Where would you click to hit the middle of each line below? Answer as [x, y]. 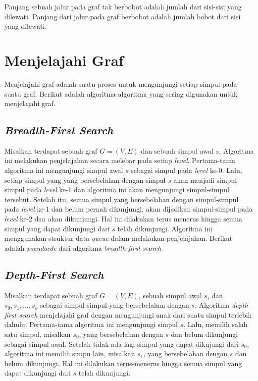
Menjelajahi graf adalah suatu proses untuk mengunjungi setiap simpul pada [121, 83]
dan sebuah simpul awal [177, 150]
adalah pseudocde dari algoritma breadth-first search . [84, 247]
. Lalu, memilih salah [215, 324]
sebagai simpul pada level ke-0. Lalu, [186, 170]
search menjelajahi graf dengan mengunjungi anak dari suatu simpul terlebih [135, 314]
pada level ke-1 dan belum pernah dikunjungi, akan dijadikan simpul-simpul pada [129, 209]
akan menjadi [194, 180]
